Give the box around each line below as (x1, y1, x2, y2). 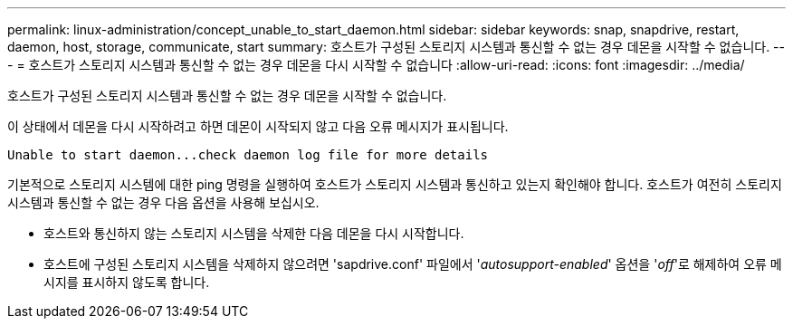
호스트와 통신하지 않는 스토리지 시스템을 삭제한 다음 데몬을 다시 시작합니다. (43, 225, 464, 241)
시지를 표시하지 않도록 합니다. (43, 274, 210, 290)
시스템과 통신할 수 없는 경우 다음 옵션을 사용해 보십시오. (7, 195, 320, 210)
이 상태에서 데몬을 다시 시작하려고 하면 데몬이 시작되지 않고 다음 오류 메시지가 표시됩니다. (7, 119, 509, 134)
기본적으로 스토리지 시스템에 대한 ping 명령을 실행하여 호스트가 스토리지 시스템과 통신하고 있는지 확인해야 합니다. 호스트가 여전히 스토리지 (7, 177, 782, 192)
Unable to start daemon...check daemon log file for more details (7, 148, 489, 162)
